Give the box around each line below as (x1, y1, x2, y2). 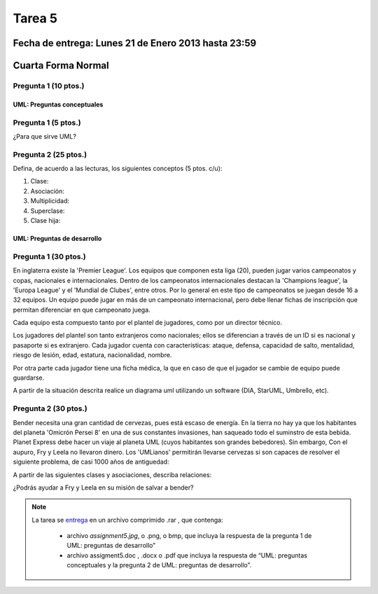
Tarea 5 (13, 11, 57, 26)
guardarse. (13, 373, 45, 382)
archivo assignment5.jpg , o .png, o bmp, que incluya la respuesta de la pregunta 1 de (66, 532, 312, 540)
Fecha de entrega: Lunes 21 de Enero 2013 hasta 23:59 (13, 37, 257, 49)
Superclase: (30, 207, 65, 215)
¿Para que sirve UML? (13, 132, 77, 140)
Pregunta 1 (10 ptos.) (13, 81, 85, 90)
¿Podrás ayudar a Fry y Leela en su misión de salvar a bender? (13, 483, 194, 492)
